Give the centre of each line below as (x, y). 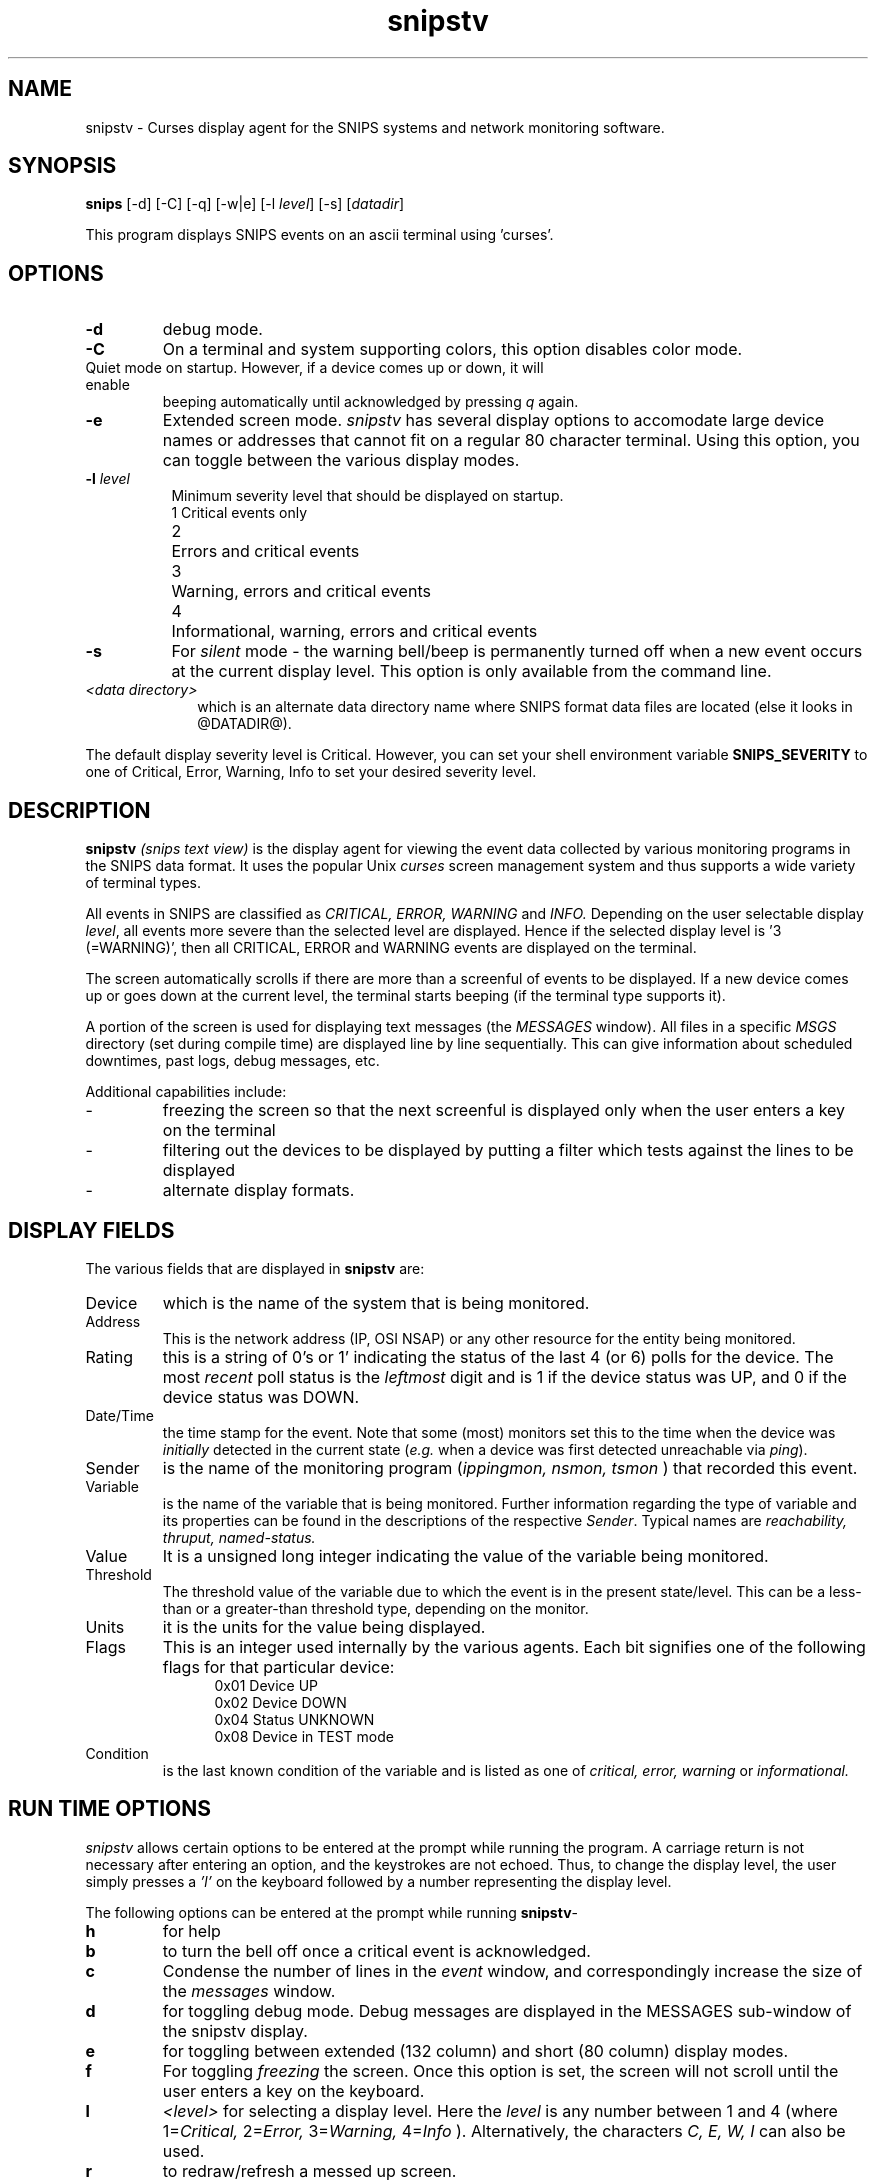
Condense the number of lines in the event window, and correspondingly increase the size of (512, 1970)
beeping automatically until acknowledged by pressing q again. (370, 402)
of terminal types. (143, 883)
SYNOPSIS (62, 166)
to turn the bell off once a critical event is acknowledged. (376, 1950)
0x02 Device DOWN (280, 1702)
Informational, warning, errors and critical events (354, 631)
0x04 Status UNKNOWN (294, 1719)
